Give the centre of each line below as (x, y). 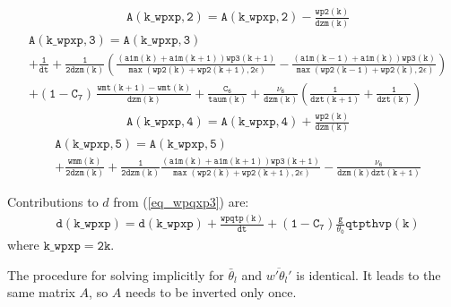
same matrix (41, 292)
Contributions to (53, 202)
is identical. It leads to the (369, 274)
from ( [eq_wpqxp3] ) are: (181, 202)
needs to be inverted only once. (211, 292)
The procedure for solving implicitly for (116, 274)
